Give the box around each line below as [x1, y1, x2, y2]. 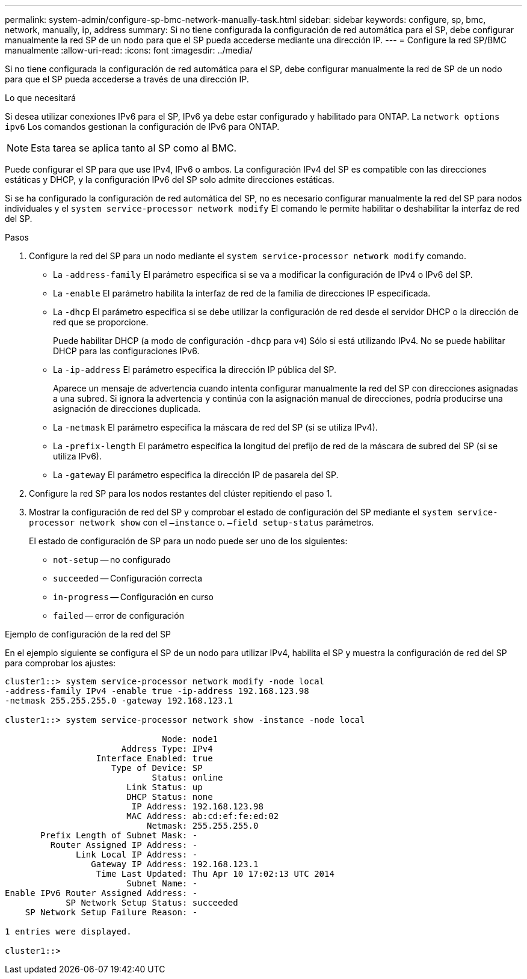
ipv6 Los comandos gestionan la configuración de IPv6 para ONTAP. [5, 121, 280, 132]
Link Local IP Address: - [76, 850, 198, 859]
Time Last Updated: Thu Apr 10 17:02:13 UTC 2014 [96, 869, 334, 879]
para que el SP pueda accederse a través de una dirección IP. [5, 74, 249, 84]
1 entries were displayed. [5, 927, 132, 936]
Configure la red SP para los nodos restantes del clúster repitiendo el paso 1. [29, 488, 333, 499]
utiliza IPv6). [53, 451, 102, 461]
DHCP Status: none [126, 792, 213, 802]
